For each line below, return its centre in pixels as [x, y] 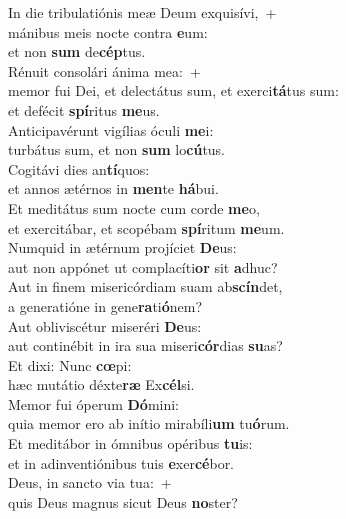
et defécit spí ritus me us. [84, 109]
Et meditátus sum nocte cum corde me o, [134, 207]
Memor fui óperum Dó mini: [94, 403]
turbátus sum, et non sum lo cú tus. [117, 149]
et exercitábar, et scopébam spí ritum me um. [146, 227]
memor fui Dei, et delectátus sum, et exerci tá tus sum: [173, 90]
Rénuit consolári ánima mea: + [104, 70]
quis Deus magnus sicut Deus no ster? [123, 501]
